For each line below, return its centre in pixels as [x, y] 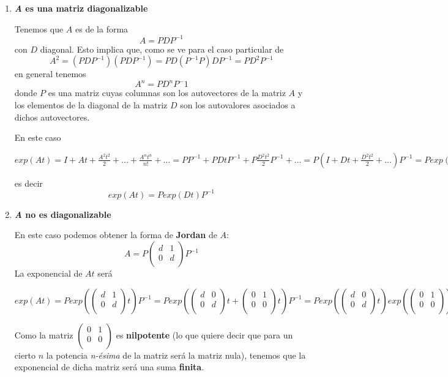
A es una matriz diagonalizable [81, 8]
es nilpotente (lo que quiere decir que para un [204, 334]
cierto [25, 355]
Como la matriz [44, 334]
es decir [28, 183]
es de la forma [102, 28]
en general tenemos [50, 74]
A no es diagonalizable [63, 214]
